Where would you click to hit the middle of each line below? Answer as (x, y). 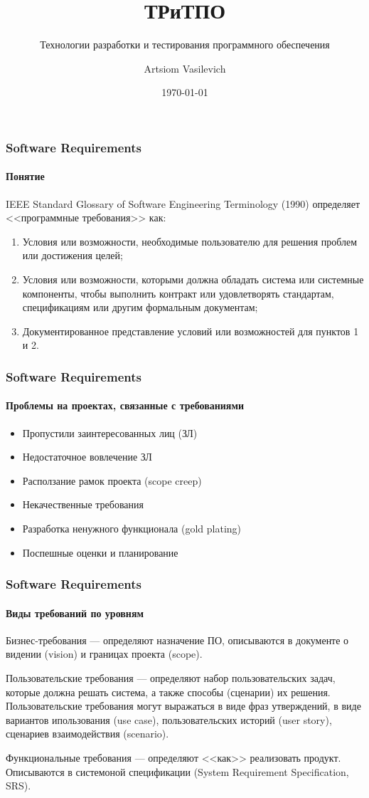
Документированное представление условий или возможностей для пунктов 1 (191, 331)
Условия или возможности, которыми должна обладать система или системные (193, 279)
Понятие (25, 176)
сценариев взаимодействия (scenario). (87, 734)
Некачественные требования (83, 504)
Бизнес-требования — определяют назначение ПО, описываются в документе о (177, 640)
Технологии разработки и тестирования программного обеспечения (185, 44)
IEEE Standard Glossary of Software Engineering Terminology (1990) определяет (183, 203)
